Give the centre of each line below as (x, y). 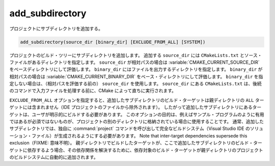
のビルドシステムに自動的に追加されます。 (54, 157)
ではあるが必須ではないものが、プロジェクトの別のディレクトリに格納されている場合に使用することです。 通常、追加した (137, 122)
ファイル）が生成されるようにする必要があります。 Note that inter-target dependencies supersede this (139, 135)
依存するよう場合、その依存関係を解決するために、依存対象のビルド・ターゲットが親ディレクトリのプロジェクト (145, 150)
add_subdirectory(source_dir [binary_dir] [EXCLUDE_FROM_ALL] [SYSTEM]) (113, 42)
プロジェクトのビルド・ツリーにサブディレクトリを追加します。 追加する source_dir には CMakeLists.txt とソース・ (136, 55)
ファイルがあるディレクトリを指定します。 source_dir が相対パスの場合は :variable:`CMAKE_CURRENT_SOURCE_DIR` (134, 62)
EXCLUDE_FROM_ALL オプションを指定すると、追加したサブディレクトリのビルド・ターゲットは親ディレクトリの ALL (132, 100)
